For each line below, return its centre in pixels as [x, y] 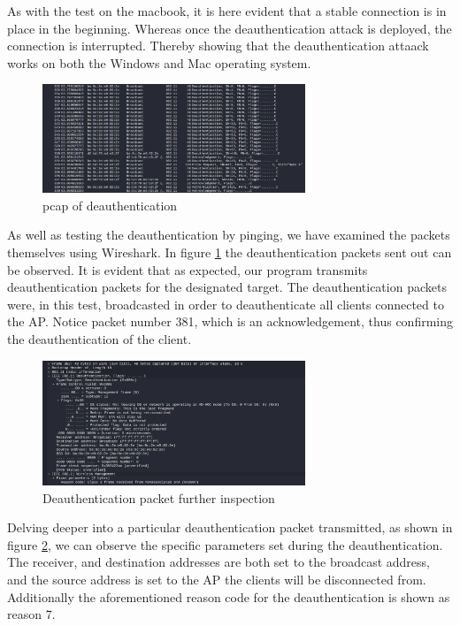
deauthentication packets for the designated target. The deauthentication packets [227, 287]
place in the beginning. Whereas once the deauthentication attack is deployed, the [230, 28]
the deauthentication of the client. [100, 339]
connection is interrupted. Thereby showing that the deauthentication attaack [218, 46]
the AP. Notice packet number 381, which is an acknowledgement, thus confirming [230, 321]
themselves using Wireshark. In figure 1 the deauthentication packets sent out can [230, 252]
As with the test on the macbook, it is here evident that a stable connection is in [227, 11]
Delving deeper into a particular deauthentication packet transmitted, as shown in [230, 527]
